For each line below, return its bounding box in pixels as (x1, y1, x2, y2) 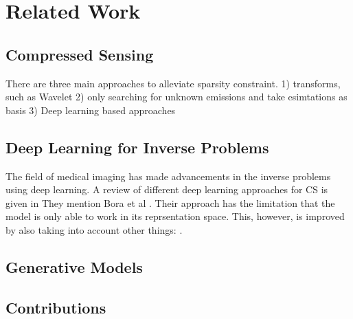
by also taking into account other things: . (5, 222, 183, 236)
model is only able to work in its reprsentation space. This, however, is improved (5, 209, 345, 223)
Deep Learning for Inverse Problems (5, 136, 269, 157)
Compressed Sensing (5, 43, 154, 65)
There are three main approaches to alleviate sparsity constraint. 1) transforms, (5, 76, 341, 90)
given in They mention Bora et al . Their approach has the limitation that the (5, 195, 335, 210)
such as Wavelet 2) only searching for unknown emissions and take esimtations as (5, 89, 348, 104)
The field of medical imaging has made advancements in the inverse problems (5, 168, 331, 183)
